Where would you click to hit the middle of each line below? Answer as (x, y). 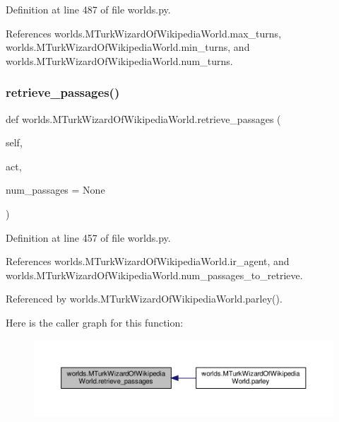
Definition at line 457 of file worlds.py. (88, 237)
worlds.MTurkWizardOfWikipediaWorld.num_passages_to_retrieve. (154, 275)
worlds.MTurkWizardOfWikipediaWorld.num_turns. (119, 60)
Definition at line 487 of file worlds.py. (88, 9)
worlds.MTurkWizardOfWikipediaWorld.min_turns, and (128, 47)
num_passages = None (55, 190)
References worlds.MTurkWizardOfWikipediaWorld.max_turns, (144, 33)
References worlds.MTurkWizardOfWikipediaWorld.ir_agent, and (148, 261)
